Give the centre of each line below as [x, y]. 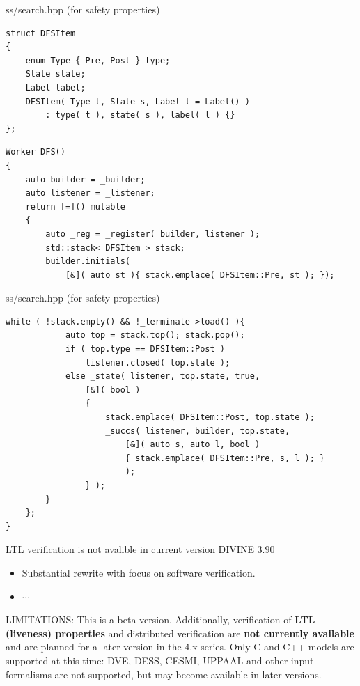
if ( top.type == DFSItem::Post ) [145, 349]
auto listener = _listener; [90, 193]
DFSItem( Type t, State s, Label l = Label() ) [138, 101]
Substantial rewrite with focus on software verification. [139, 572]
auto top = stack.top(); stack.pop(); [155, 335]
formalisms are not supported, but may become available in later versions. [164, 674]
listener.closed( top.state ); [158, 363]
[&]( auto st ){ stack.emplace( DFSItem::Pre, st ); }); [200, 275]
